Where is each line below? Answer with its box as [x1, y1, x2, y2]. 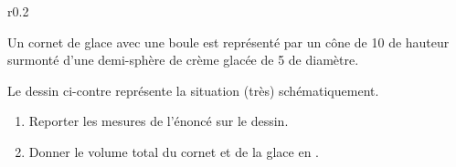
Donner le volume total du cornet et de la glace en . [28, 141, 319, 161]
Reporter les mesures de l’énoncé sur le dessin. [28, 111, 289, 130]
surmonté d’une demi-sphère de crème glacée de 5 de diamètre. [7, 50, 359, 69]
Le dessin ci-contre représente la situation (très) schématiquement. [7, 80, 379, 99]
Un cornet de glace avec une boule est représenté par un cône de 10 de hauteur [7, 32, 450, 51]
